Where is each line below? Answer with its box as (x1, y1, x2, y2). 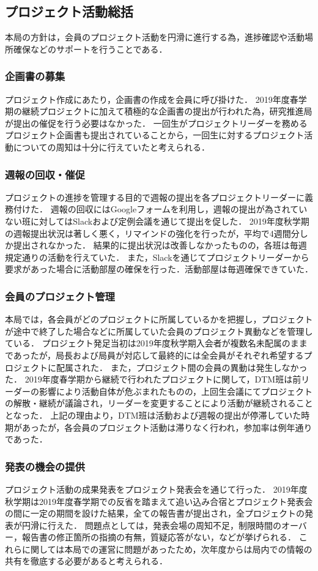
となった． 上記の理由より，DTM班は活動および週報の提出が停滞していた (5, 408, 301, 421)
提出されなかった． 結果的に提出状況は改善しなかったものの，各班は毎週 (13, 239, 307, 252)
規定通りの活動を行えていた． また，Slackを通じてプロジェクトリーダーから (5, 250, 309, 263)
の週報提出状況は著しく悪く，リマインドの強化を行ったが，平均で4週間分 (5, 226, 300, 239)
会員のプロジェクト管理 (5, 288, 115, 304)
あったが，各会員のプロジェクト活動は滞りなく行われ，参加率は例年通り (21, 420, 312, 433)
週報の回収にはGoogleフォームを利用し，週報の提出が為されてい (50, 203, 308, 215)
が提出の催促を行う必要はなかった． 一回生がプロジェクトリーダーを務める (5, 116, 308, 129)
